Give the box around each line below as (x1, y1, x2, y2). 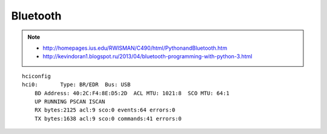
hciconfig (22, 73, 51, 79)
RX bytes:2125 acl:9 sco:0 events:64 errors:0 (34, 107, 176, 113)
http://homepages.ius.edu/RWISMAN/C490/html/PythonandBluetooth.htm (42, 44, 227, 52)
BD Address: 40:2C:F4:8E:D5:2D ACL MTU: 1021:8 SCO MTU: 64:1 (34, 90, 230, 96)
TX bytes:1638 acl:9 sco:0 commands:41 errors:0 (34, 115, 182, 122)
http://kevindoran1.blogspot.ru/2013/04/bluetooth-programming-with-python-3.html (42, 53, 253, 60)
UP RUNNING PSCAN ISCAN (34, 98, 105, 105)
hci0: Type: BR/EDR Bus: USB (22, 81, 131, 88)
